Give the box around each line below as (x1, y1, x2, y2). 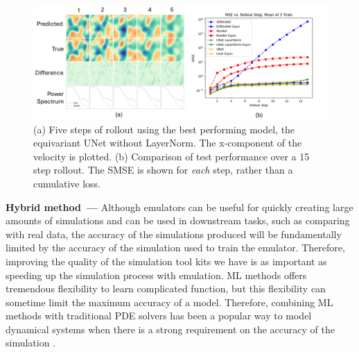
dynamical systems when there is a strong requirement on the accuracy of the (6, 321, 335, 336)
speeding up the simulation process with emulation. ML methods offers (6, 267, 307, 282)
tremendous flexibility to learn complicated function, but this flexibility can (6, 281, 326, 296)
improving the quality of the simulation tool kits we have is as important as (6, 253, 327, 268)
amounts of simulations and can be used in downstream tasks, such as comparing (6, 213, 350, 228)
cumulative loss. (33, 176, 100, 190)
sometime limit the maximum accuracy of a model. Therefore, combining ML (6, 294, 333, 309)
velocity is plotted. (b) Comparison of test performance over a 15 (33, 149, 310, 163)
